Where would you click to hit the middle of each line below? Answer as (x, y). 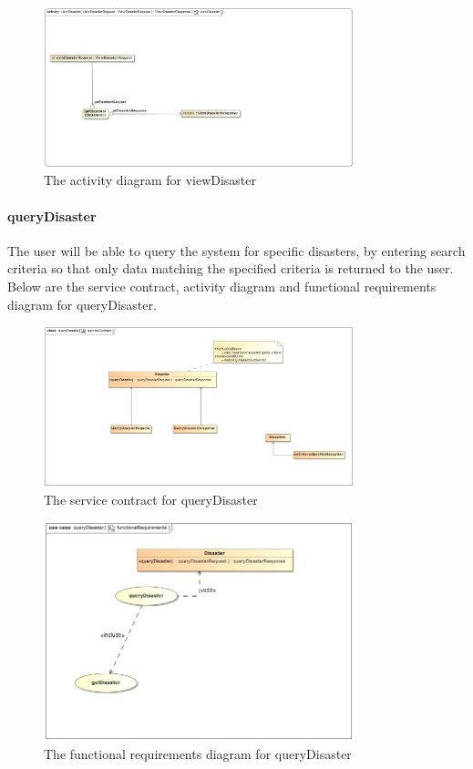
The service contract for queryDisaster (151, 499)
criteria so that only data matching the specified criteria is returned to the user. (231, 268)
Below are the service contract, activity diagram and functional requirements (222, 286)
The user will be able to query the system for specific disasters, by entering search (236, 250)
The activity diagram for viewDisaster (150, 180)
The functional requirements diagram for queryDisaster (198, 753)
